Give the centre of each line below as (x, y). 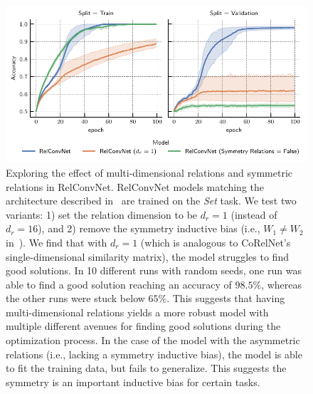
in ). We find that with (57, 242)
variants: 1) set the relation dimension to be (102, 214)
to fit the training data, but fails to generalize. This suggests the (146, 368)
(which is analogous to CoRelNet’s (216, 242)
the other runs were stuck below (75, 298)
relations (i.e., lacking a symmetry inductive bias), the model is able (154, 354)
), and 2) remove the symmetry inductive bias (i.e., (149, 228)
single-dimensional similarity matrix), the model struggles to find (147, 256)
